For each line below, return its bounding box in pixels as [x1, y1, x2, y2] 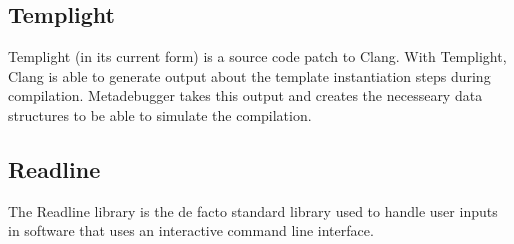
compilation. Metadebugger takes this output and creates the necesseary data [8, 85, 483, 106]
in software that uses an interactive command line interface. [8, 220, 374, 241]
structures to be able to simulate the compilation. [8, 104, 312, 125]
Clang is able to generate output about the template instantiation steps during [8, 65, 491, 86]
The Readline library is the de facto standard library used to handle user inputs [8, 200, 498, 221]
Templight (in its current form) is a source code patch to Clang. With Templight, [8, 46, 507, 67]
